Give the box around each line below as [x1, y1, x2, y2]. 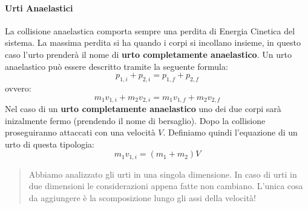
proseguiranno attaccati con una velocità [5, 126, 156, 139]
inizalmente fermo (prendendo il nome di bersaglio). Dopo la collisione [5, 114, 266, 126]
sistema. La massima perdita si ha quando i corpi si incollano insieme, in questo [5, 36, 301, 49]
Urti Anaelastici [5, 1, 73, 14]
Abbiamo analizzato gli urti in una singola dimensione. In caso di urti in [28, 167, 297, 180]
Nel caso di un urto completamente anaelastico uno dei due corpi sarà [5, 102, 281, 115]
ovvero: [5, 81, 31, 94]
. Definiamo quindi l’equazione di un [163, 126, 298, 139]
